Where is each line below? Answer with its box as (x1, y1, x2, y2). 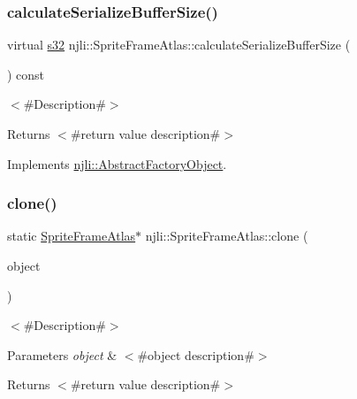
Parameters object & (7, 345, 118, 364)
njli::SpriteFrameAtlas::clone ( (145, 226, 308, 245)
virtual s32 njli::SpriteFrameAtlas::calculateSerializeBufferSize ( (7, 35, 351, 54)
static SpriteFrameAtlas (7, 226, 136, 245)
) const (7, 65, 45, 83)
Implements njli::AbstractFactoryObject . (7, 154, 227, 173)
